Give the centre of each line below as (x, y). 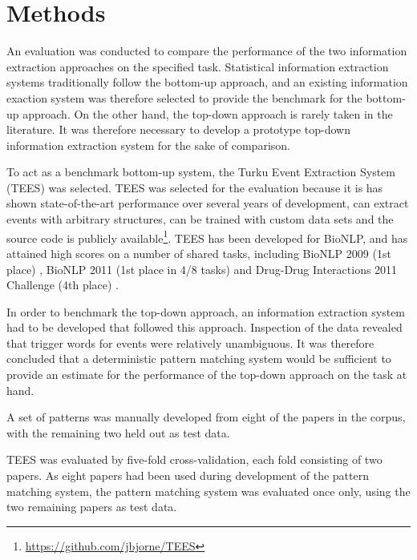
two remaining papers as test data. (92, 507)
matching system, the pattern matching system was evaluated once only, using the (208, 491)
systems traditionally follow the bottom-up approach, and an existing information (207, 82)
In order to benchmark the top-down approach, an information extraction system (206, 311)
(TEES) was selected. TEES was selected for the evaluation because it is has (195, 187)
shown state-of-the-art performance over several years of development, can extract (208, 203)
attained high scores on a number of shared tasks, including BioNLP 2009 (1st (199, 253)
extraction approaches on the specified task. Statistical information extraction (198, 66)
